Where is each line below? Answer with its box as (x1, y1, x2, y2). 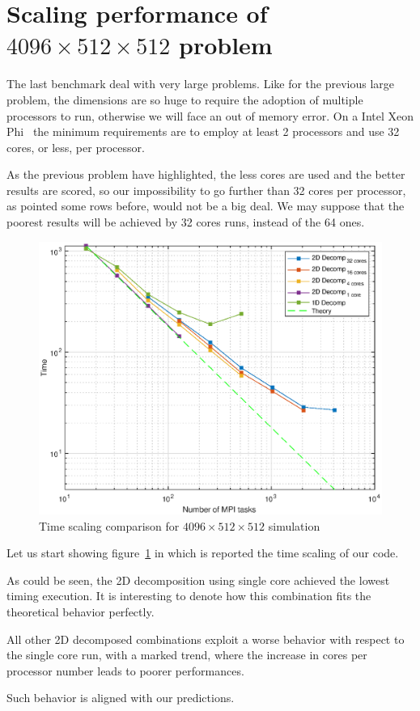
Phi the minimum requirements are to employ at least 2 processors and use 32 (6, 123, 400, 140)
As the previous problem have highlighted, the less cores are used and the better (6, 166, 405, 183)
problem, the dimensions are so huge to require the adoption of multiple (6, 91, 363, 108)
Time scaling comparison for (39, 517, 180, 534)
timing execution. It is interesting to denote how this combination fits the (6, 587, 371, 604)
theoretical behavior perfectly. (6, 603, 155, 620)
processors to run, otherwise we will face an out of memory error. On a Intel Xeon (6, 107, 414, 124)
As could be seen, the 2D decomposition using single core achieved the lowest (6, 571, 390, 588)
